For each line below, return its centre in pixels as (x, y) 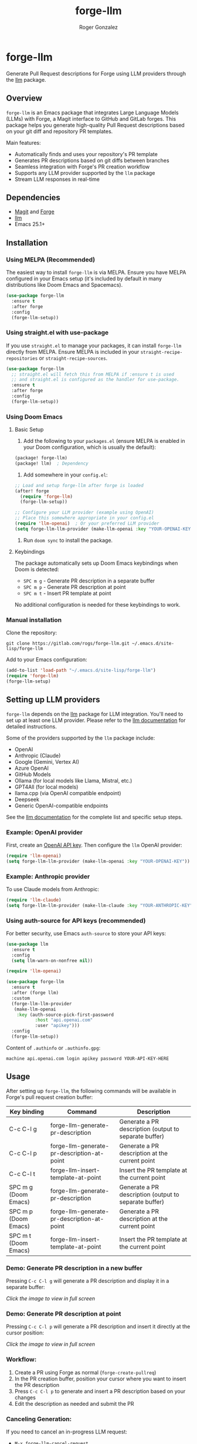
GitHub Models (33, 774)
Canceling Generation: (39, 1419)
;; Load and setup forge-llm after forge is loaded (79, 485)
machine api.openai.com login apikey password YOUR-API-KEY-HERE (87, 1058)
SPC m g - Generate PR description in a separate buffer (89, 581)
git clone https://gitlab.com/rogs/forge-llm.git (68, 644)
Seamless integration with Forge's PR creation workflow (82, 167)
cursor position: (25, 1333)
